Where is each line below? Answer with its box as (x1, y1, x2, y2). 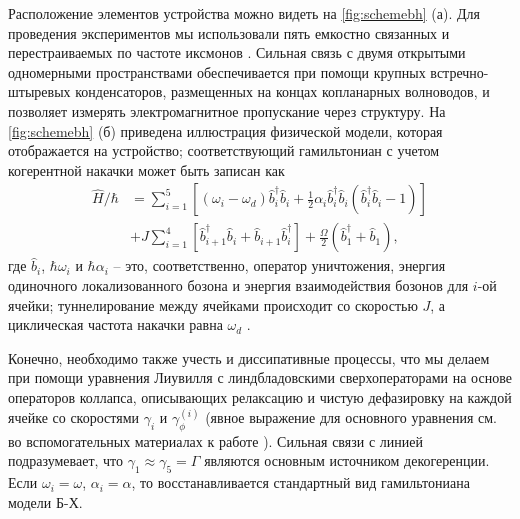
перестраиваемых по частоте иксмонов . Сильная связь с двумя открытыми (8, 42, 466, 63)
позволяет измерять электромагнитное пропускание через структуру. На (8, 100, 446, 121)
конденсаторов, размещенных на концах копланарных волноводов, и (75, 81, 490, 102)
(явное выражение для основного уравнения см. (205, 407, 497, 427)
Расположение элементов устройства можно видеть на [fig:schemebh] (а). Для (8, 3, 480, 23)
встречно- (430, 61, 489, 82)
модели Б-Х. (8, 491, 83, 512)
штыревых (8, 81, 71, 102)
